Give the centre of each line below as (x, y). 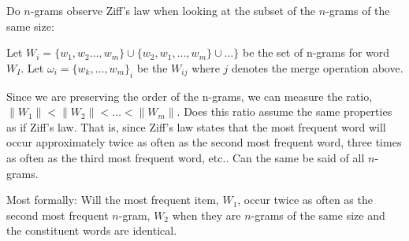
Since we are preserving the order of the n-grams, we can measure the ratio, (190, 96)
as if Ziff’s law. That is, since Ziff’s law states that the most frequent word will (196, 126)
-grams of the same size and (318, 215)
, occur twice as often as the (305, 200)
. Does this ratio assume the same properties (284, 111)
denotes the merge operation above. (318, 67)
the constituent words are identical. (92, 230)
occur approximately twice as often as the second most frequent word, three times (204, 142)
